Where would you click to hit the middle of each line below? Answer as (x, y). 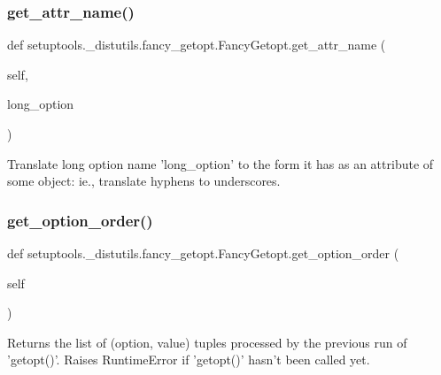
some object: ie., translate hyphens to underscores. (144, 181)
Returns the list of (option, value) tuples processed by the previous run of (207, 342)
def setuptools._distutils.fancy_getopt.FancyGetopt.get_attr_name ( (197, 45)
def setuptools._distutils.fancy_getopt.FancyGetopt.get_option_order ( (203, 253)
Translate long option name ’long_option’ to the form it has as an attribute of (220, 163)
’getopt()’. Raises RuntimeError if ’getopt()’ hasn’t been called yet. (189, 360)
